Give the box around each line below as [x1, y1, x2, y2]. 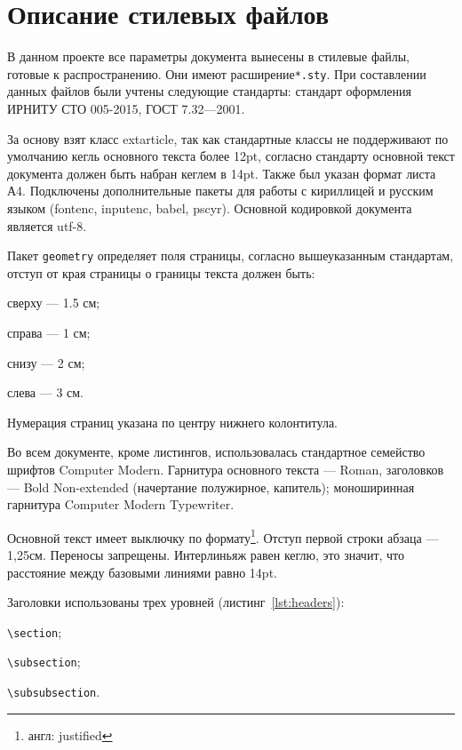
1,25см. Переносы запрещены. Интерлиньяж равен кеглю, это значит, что [7, 545, 405, 563]
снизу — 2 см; [7, 353, 85, 371]
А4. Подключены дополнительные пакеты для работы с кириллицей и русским [7, 181, 434, 200]
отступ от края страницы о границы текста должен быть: [7, 263, 315, 282]
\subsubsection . [7, 682, 100, 701]
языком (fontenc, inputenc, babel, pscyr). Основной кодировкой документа [7, 198, 412, 217]
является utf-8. [7, 216, 87, 235]
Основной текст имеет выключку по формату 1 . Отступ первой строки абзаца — [7, 525, 439, 547]
